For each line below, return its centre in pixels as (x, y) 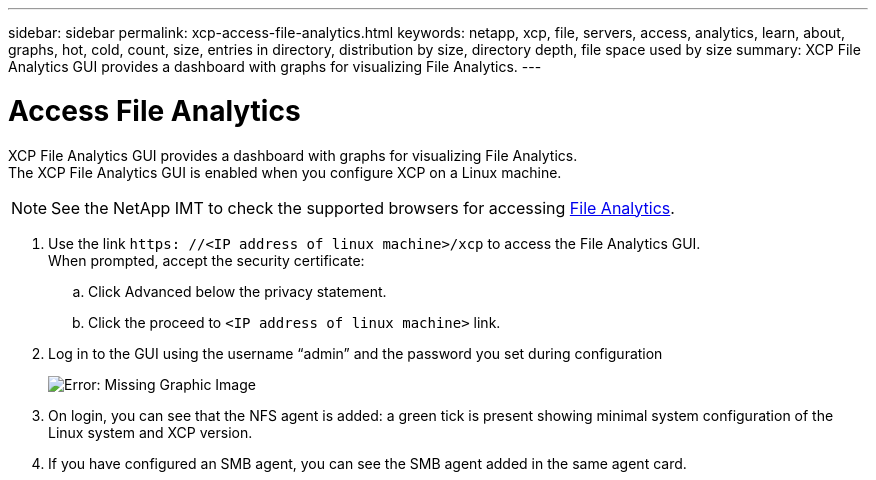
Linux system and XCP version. (150, 432)
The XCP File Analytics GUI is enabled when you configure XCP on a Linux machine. (285, 172)
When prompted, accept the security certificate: (206, 260)
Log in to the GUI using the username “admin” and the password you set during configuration (355, 353)
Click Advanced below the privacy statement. (237, 291)
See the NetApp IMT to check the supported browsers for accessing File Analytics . (363, 207)
